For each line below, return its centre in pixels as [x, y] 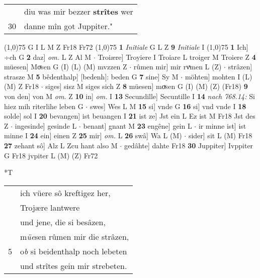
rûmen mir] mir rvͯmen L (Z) [178, 67]
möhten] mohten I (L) [219, 76]
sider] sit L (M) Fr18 [220, 135]
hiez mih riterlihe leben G [44, 106]
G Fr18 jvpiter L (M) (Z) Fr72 [51, 155]
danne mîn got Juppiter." [69, 26]
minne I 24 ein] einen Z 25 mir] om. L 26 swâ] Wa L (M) [93, 135]
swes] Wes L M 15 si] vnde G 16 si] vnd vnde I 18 [168, 106]
